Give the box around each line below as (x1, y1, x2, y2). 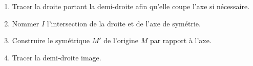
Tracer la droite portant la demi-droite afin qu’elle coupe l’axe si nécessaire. (12, 1, 250, 11)
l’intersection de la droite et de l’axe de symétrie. (47, 18, 201, 28)
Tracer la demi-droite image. (12, 52, 101, 62)
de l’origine (103, 35, 138, 46)
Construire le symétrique (12, 35, 90, 46)
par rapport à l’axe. (150, 35, 212, 46)
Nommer (12, 18, 39, 28)
